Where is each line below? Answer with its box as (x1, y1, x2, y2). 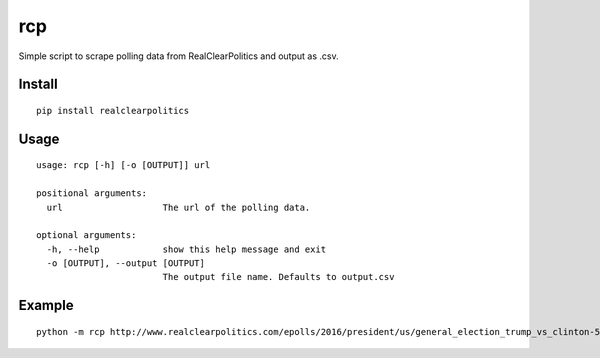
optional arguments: (36, 230, 137, 241)
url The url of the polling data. (46, 201, 311, 213)
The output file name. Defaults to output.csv (162, 271, 395, 283)
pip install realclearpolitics (36, 105, 190, 116)
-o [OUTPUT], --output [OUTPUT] (46, 258, 205, 269)
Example (18, 297, 74, 314)
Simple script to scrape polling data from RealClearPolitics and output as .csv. (18, 50, 339, 62)
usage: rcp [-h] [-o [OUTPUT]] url (36, 160, 211, 171)
